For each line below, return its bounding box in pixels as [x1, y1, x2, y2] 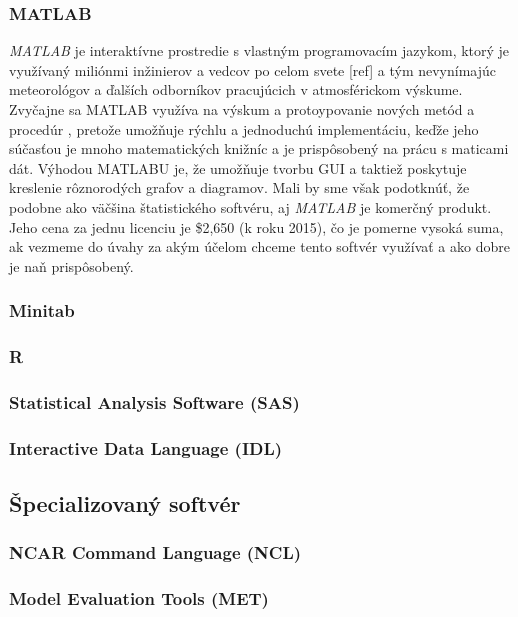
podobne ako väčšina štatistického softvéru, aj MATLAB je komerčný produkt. [9, 196, 492, 217]
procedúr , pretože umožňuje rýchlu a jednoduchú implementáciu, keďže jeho [9, 118, 479, 139]
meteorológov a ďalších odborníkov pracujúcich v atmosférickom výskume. [9, 79, 463, 100]
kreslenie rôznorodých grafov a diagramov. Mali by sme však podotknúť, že [9, 177, 470, 198]
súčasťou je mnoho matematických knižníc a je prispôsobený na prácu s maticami [9, 138, 509, 159]
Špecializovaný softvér [9, 488, 241, 519]
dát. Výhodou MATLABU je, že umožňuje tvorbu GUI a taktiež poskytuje [9, 157, 467, 178]
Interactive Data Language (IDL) [9, 435, 283, 460]
